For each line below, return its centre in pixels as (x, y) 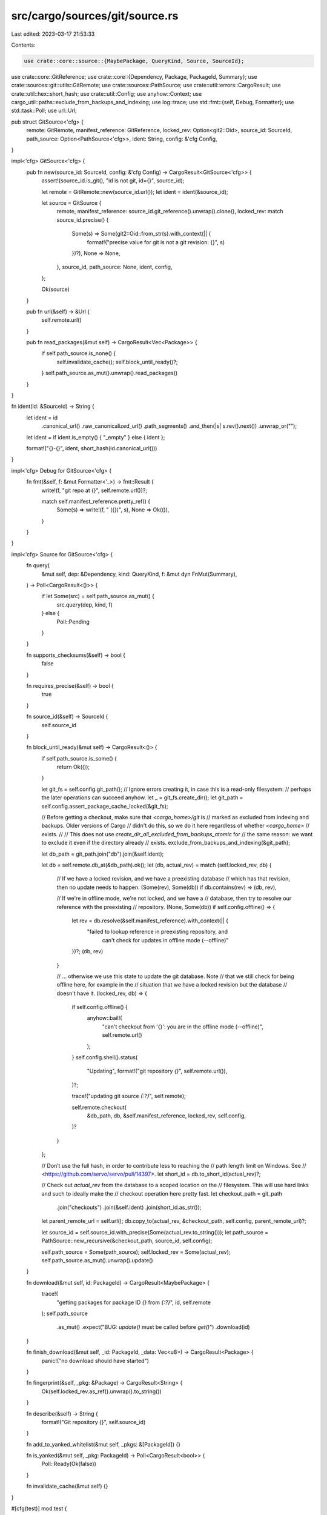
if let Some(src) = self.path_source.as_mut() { (98, 596)
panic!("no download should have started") (95, 1360)
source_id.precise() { (83, 220)
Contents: (23, 45)
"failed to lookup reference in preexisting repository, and (157, 932)
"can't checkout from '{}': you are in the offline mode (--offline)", (183, 1027)
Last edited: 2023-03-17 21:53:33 (53, 34)
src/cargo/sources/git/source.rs (95, 16)
